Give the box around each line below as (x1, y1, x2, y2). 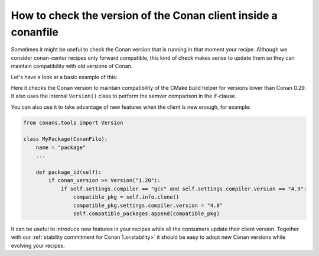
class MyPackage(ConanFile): (23, 136, 108, 142)
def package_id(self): (35, 169, 102, 176)
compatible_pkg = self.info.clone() (73, 194, 180, 200)
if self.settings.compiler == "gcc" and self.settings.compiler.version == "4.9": (60, 185, 307, 192)
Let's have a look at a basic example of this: (11, 73, 118, 80)
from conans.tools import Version (23, 119, 123, 126)
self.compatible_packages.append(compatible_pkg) (73, 210, 220, 217)
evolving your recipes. (11, 242, 65, 249)
